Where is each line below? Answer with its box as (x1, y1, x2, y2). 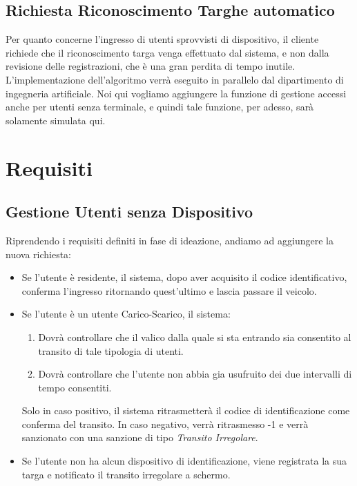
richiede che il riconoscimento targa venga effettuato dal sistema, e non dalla (6, 45, 329, 59)
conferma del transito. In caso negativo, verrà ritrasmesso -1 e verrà (21, 416, 309, 431)
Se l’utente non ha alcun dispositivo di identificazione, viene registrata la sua (21, 454, 347, 468)
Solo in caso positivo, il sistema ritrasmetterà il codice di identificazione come (21, 403, 350, 418)
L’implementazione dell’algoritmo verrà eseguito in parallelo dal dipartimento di (6, 72, 344, 86)
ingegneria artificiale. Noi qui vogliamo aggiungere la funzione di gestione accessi (6, 86, 347, 100)
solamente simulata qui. (6, 113, 106, 127)
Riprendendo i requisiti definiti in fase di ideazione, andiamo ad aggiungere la (6, 233, 334, 247)
